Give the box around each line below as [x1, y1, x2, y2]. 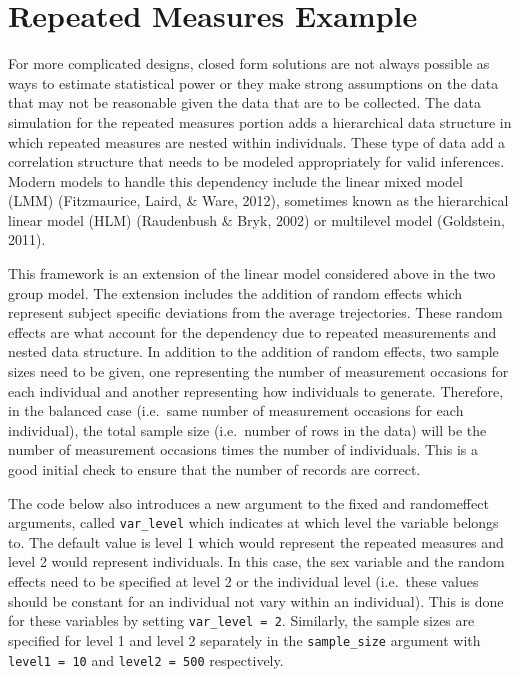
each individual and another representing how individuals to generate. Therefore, [8, 380, 504, 401]
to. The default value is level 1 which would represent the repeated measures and [8, 531, 504, 552]
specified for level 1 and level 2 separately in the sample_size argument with [8, 629, 481, 650]
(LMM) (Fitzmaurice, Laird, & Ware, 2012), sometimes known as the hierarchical [8, 190, 509, 211]
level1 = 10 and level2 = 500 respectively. [8, 649, 284, 670]
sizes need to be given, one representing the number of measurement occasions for [8, 361, 509, 382]
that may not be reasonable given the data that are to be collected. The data [8, 92, 482, 113]
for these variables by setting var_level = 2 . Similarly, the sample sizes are [8, 610, 475, 631]
